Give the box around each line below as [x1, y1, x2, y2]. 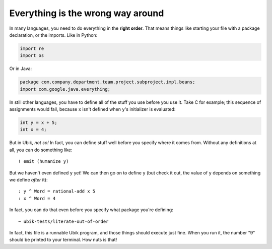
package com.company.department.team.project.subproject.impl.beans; [20, 79, 195, 85]
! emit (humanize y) [18, 159, 69, 164]
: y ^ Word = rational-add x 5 [18, 189, 96, 194]
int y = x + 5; [20, 120, 57, 126]
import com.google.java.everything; [20, 86, 111, 92]
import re [20, 45, 44, 51]
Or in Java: [9, 66, 32, 72]
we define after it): [9, 176, 48, 182]
